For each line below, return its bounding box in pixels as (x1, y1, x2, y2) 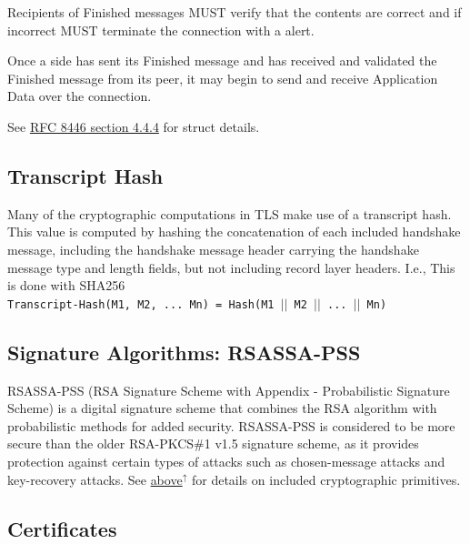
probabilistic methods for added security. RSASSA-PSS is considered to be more (7, 416, 455, 435)
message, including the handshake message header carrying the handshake (7, 239, 419, 258)
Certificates (7, 514, 117, 542)
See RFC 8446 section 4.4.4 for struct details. (7, 116, 260, 136)
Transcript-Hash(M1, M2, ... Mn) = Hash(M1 (7, 297, 275, 311)
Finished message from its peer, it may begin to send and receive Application (7, 68, 438, 87)
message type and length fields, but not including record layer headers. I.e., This (7, 257, 455, 277)
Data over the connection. (7, 86, 152, 106)
